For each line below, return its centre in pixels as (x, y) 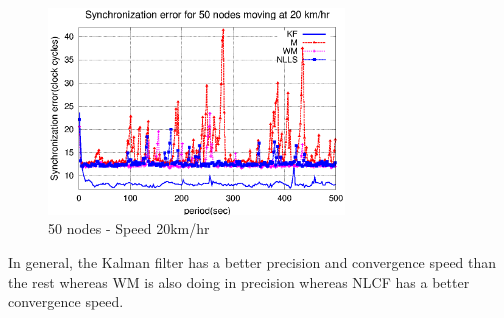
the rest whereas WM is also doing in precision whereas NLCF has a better (239, 281)
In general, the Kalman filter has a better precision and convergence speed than (252, 261)
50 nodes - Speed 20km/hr (129, 228)
